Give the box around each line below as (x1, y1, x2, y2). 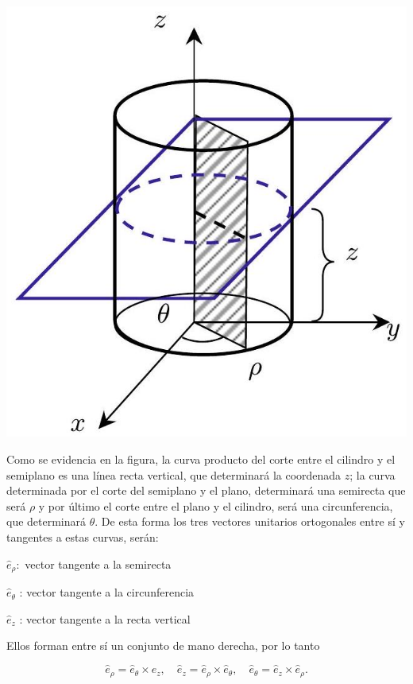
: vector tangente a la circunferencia (19, 584, 195, 600)
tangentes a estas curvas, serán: (6, 529, 159, 545)
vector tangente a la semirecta (25, 555, 172, 572)
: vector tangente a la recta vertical (19, 610, 191, 627)
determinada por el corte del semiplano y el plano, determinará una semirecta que (6, 482, 406, 499)
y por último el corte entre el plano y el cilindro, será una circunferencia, (38, 497, 393, 514)
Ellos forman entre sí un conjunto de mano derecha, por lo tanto (6, 637, 320, 654)
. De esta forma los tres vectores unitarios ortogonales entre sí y (95, 513, 405, 530)
